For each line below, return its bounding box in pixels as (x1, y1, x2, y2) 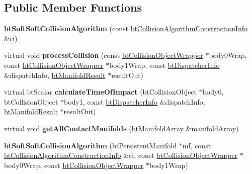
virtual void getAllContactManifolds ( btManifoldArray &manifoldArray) (4, 123, 239, 133)
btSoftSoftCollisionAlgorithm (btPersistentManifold (4, 140, 177, 150)
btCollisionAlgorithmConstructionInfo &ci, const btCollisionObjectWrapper (4, 150, 238, 160)
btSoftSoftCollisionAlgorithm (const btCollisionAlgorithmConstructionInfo (4, 23, 248, 34)
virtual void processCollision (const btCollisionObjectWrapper (4, 50, 203, 60)
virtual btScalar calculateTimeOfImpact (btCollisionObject (4, 86, 197, 97)
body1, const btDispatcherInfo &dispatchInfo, (64, 96, 205, 107)
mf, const (182, 140, 211, 150)
